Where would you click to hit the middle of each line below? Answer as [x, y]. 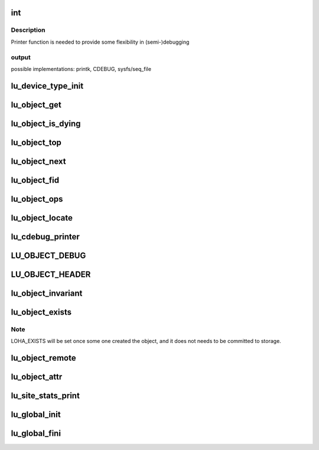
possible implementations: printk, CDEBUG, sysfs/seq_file [81, 69]
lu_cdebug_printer [45, 237]
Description [28, 30]
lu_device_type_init [47, 86]
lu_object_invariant [47, 293]
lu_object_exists [41, 312]
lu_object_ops [37, 199]
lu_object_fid [35, 180]
